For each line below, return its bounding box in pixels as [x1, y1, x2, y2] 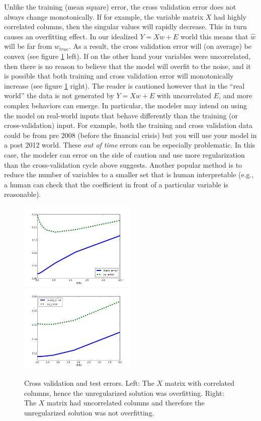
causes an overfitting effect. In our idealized [4, 31, 138, 41]
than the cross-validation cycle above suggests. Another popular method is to [4, 159, 242, 170]
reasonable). [4, 189, 41, 199]
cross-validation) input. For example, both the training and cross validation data [4, 120, 252, 130]
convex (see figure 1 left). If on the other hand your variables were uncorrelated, [4, 50, 251, 61]
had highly [214, 11, 246, 22]
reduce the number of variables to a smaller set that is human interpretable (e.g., [4, 169, 254, 180]
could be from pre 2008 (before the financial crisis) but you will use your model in [4, 129, 257, 140]
